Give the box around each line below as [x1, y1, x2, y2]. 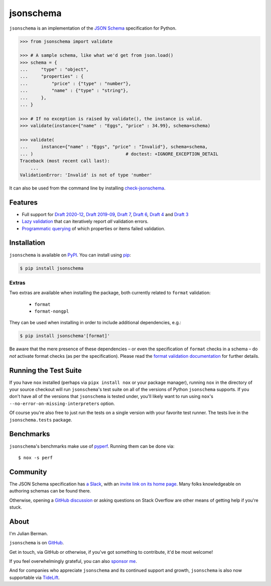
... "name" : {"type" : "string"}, [20, 88, 129, 93]
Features [9, 198, 38, 207]
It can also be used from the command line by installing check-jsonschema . [9, 185, 166, 191]
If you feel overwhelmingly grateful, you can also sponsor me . [9, 558, 138, 564]
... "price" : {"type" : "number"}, [20, 80, 131, 86]
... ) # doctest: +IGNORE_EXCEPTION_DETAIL [20, 151, 218, 157]
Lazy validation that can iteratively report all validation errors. [22, 219, 149, 225]
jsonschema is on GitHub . [9, 540, 64, 546]
